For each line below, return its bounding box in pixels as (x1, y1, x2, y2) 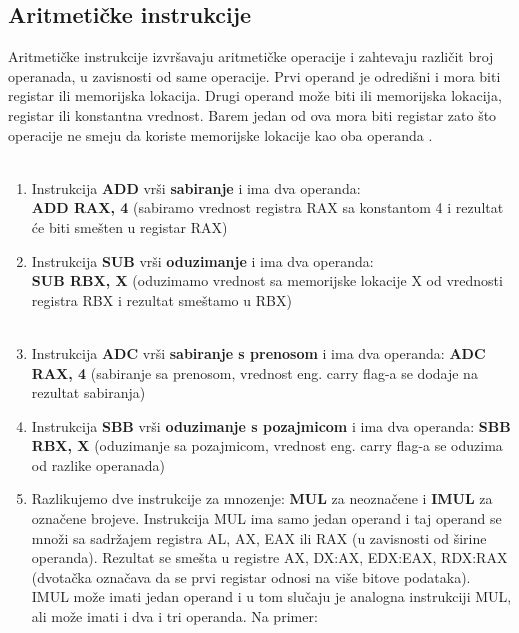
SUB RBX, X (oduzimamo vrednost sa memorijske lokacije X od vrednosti (31, 270, 503, 291)
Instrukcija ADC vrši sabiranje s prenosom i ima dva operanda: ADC (31, 342, 486, 363)
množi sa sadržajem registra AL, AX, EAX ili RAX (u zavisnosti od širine (31, 527, 487, 548)
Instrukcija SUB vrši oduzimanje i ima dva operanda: (31, 250, 374, 271)
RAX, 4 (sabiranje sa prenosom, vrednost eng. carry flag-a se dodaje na (31, 362, 478, 383)
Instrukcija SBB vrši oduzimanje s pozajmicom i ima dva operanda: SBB (31, 415, 511, 436)
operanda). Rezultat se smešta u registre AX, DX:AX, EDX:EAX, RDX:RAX (31, 547, 508, 568)
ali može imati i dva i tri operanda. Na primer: (31, 606, 318, 627)
